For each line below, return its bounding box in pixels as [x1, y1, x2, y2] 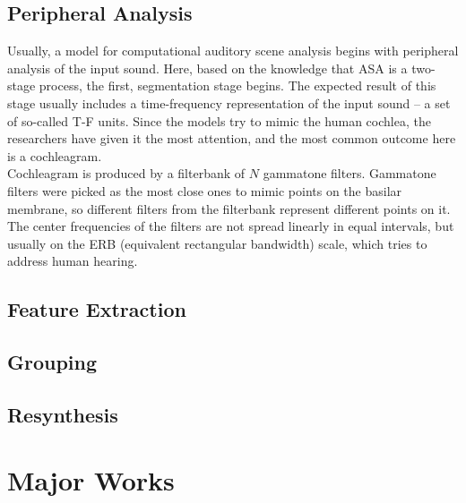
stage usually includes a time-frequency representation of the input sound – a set [7, 93, 451, 112]
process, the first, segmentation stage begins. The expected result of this [39, 76, 436, 95]
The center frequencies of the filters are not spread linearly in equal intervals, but [7, 217, 454, 235]
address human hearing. [7, 251, 138, 270]
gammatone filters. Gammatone [263, 164, 436, 183]
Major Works [7, 462, 175, 499]
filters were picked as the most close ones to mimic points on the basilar [7, 181, 402, 200]
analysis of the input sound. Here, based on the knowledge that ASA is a [7, 58, 408, 77]
